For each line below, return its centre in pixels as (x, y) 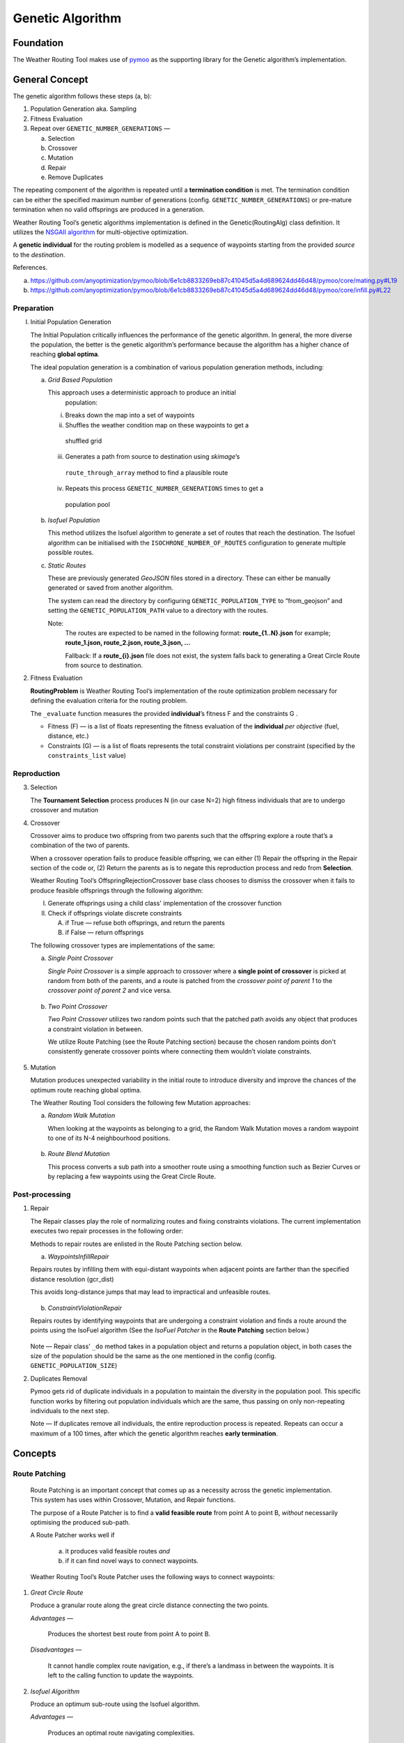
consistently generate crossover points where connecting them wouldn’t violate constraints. (180, 1051)
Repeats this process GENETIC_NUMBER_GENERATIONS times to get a (164, 489)
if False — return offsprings (104, 933)
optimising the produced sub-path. (80, 1522)
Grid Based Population (80, 380)
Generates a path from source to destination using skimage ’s (153, 457)
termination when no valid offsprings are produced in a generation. (109, 210)
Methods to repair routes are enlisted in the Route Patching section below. (137, 1244)
